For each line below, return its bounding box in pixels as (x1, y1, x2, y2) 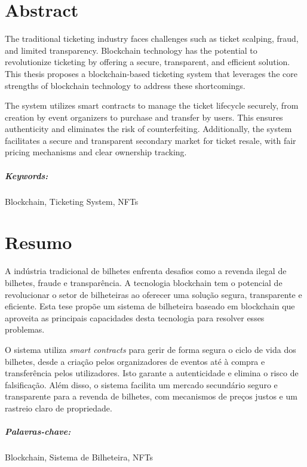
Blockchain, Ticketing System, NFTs (5, 195, 139, 207)
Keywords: (5, 169, 48, 182)
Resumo (5, 230, 72, 254)
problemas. (5, 323, 45, 336)
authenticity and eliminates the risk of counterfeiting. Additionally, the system (5, 122, 292, 135)
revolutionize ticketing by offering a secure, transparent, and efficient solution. (5, 56, 290, 68)
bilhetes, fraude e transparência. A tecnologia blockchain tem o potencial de (5, 276, 283, 288)
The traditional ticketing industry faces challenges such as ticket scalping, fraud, (5, 32, 299, 45)
